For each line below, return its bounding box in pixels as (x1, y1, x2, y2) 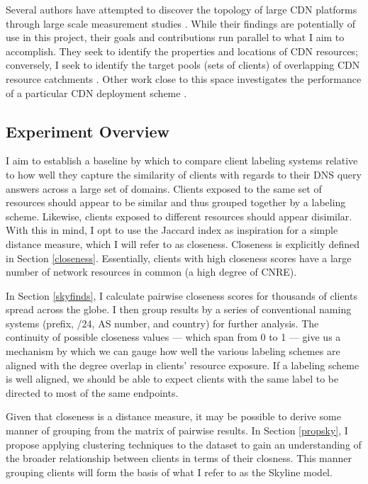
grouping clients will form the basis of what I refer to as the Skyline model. (6, 464, 333, 479)
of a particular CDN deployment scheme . (6, 85, 187, 100)
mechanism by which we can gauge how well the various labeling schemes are (6, 344, 340, 359)
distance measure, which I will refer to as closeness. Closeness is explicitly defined (6, 236, 359, 251)
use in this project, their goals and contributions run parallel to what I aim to (6, 30, 345, 45)
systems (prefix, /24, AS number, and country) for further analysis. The (6, 315, 319, 330)
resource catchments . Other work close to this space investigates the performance (6, 71, 362, 86)
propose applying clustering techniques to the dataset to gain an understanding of (6, 437, 362, 451)
